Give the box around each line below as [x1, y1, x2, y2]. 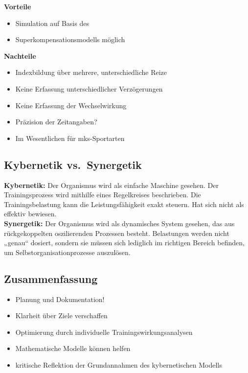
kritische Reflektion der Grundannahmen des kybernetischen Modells [15, 359, 222, 370]
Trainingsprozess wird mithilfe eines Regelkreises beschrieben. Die [4, 189, 201, 200]
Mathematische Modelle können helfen [15, 343, 131, 353]
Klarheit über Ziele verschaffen [15, 310, 108, 321]
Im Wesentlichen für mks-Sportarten [15, 133, 125, 143]
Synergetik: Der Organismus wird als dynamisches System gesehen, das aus [4, 218, 235, 228]
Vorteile [4, 1, 31, 11]
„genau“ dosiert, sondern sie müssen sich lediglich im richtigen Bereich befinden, [4, 237, 245, 248]
